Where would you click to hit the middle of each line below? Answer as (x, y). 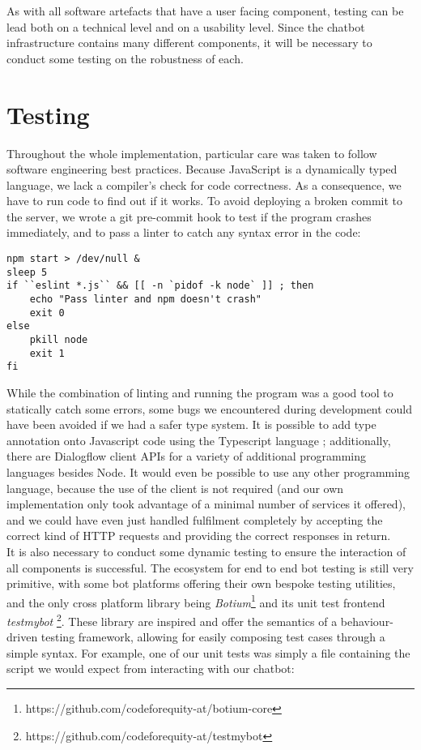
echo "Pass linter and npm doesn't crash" (145, 300)
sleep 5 (27, 272)
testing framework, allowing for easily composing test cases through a (213, 637)
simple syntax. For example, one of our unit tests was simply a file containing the (208, 652)
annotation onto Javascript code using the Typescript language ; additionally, (199, 440)
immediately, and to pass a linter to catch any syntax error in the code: (184, 232)
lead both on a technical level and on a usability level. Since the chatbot (186, 26)
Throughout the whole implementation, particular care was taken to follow (192, 153)
